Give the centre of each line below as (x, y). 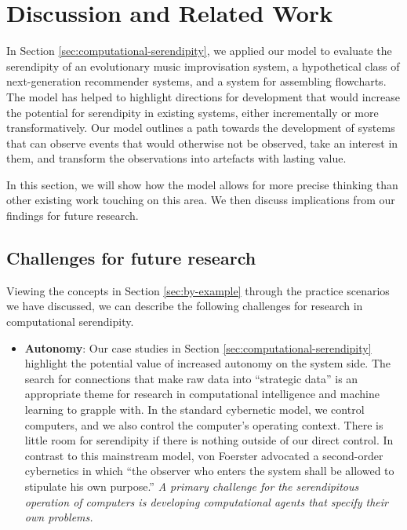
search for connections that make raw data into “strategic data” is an (191, 378)
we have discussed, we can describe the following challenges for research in (185, 306)
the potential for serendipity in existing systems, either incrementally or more (193, 112)
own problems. (59, 517)
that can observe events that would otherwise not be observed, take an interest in (202, 143)
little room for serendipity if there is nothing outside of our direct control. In (209, 440)
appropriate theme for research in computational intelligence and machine (202, 394)
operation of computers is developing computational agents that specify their (206, 501)
